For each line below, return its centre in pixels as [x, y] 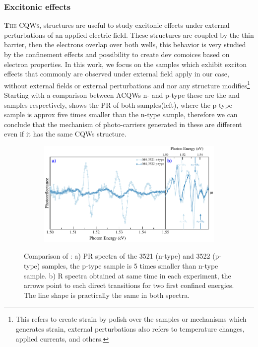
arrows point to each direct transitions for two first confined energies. [129, 285]
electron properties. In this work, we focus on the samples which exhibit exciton [125, 64]
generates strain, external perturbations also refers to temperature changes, [130, 329]
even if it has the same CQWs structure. [65, 134]
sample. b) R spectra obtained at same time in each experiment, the [128, 275]
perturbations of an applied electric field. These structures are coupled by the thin [129, 35]
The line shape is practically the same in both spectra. [107, 295]
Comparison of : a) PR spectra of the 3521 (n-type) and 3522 [117, 256]
